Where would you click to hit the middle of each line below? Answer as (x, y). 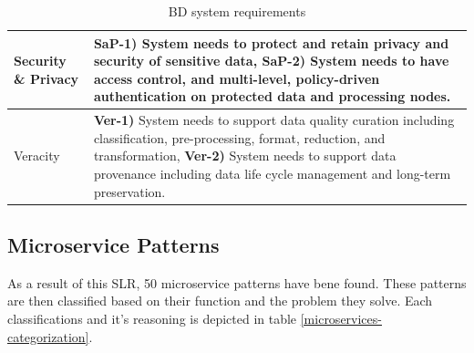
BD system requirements (237, 11)
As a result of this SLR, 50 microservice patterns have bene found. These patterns (237, 282)
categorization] (48, 336)
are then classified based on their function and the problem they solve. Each (220, 301)
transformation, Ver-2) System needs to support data (245, 156)
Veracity (37, 156)
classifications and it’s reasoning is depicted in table (152, 319)
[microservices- (341, 319)
